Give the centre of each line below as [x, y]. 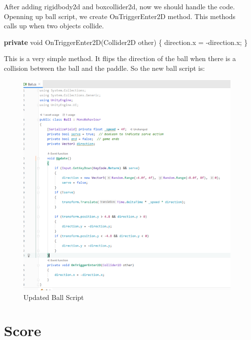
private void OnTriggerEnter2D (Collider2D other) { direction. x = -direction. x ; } [126, 42]
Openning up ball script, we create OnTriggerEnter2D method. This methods [120, 16]
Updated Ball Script [54, 297]
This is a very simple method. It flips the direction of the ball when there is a [120, 58]
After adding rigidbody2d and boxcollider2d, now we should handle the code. [119, 6]
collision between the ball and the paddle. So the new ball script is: [105, 68]
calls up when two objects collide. [54, 26]
